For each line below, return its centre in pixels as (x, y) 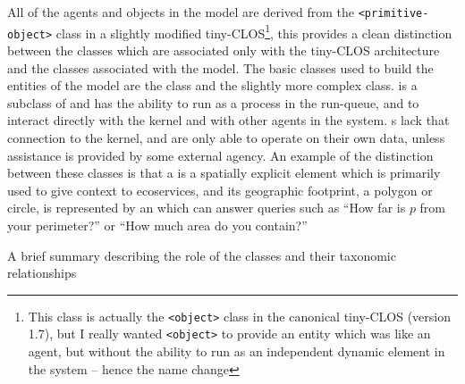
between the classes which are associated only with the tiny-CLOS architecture (224, 50)
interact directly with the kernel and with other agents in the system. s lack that (228, 120)
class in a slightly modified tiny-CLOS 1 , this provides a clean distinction (254, 31)
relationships (42, 273)
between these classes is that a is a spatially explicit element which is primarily (224, 173)
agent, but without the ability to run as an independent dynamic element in (237, 351)
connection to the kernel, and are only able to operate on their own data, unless (226, 137)
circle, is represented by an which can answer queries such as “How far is (207, 208)
